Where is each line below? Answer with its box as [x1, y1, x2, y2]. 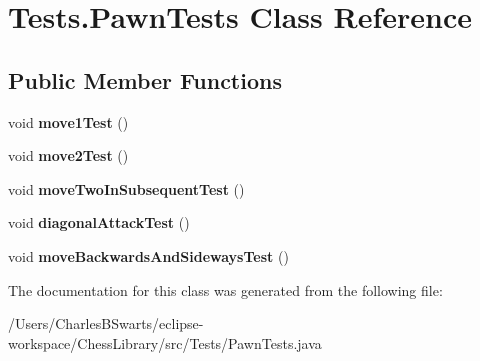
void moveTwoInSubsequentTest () [8, 178, 245, 199]
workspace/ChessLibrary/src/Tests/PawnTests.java [8, 332, 322, 353]
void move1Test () [8, 111, 129, 132]
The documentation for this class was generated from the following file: [8, 279, 443, 300]
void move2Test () [8, 145, 129, 166]
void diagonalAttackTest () [8, 212, 190, 233]
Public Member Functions [8, 64, 282, 95]
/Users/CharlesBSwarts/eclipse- [8, 313, 204, 334]
